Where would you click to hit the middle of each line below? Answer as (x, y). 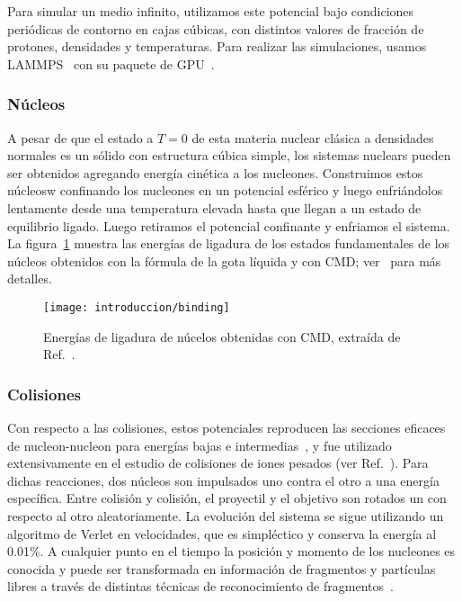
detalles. (30, 278)
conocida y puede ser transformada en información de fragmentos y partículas (222, 568)
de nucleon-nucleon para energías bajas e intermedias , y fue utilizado (200, 445)
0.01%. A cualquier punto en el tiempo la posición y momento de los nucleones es (231, 551)
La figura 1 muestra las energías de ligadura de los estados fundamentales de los (229, 243)
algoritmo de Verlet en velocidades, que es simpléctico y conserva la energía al (222, 533)
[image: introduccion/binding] (137, 307)
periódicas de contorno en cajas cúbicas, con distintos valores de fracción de (216, 28)
